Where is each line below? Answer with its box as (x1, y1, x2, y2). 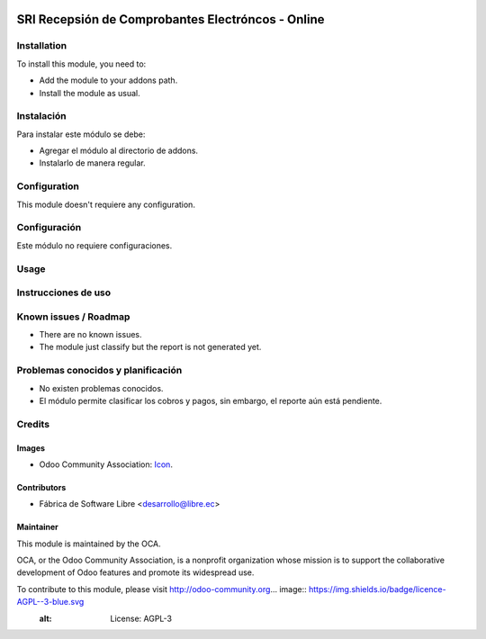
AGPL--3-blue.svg (16, 597, 85, 607)
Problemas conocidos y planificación (16, 364, 183, 377)
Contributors (16, 481, 67, 492)
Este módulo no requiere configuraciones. (16, 239, 173, 251)
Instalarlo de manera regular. (39, 157, 146, 168)
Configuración (16, 221, 82, 234)
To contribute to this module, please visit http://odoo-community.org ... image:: (16, 583, 307, 594)
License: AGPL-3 (110, 613, 173, 624)
